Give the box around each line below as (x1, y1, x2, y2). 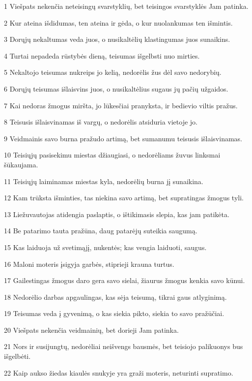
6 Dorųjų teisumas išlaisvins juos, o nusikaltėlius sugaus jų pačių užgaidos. (4, 83, 228, 94)
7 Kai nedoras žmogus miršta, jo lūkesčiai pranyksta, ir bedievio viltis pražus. (4, 100, 238, 110)
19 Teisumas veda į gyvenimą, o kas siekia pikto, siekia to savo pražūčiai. (4, 308, 224, 318)
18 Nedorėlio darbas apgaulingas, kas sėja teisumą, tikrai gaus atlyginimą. (4, 291, 227, 302)
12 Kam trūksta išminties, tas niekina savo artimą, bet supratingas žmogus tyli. (4, 192, 244, 203)
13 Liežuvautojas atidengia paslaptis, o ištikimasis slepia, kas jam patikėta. (4, 209, 229, 219)
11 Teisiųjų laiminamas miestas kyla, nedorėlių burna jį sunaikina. (4, 176, 203, 186)
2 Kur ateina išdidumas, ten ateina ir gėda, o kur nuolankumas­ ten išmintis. (4, 17, 233, 28)
